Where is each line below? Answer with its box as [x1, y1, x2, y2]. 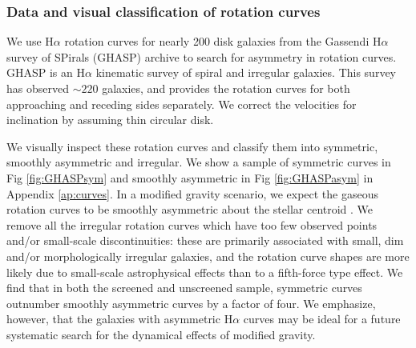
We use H [6, 33, 54, 50]
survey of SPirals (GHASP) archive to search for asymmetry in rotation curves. [6, 48, 397, 65]
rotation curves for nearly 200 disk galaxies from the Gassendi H [64, 33, 382, 50]
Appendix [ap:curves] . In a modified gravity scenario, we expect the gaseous [6, 185, 378, 202]
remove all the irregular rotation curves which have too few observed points [6, 216, 378, 233]
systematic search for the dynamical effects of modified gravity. [6, 326, 316, 342]
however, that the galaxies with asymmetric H [6, 310, 233, 327]
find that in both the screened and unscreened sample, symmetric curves [6, 279, 362, 296]
